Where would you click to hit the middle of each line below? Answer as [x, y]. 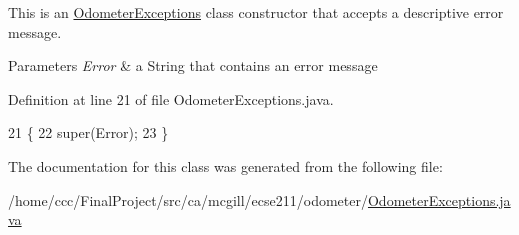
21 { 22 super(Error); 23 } [88, 132]
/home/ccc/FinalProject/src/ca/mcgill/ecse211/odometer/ [188, 199]
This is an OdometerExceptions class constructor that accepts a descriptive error [256, 12]
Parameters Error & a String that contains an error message [193, 65]
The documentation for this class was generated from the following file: [225, 165]
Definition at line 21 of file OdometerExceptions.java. [171, 98]
